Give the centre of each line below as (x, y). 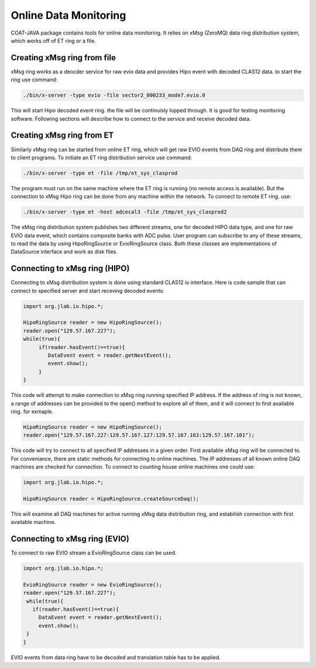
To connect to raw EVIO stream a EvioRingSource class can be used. (94, 553)
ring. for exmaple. (32, 411)
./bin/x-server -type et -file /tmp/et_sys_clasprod (100, 173)
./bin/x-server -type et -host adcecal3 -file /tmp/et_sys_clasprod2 (125, 212)
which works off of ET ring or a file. (53, 40)
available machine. (33, 522)
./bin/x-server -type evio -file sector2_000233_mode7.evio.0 (114, 95)
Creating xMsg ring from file (63, 58)
